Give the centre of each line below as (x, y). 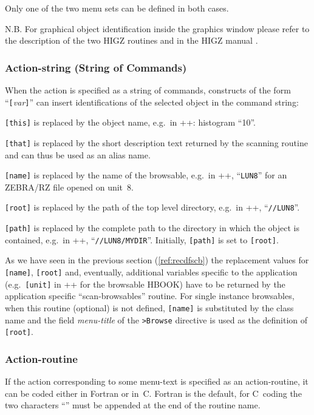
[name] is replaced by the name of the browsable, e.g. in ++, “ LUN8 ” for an (146, 175)
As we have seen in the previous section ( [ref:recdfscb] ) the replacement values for (157, 260)
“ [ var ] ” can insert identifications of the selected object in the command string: (152, 102)
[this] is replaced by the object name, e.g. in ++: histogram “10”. (130, 122)
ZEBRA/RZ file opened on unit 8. (69, 187)
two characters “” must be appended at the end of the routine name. (133, 405)
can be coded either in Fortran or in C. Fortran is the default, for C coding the (153, 393)
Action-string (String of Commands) (96, 67)
